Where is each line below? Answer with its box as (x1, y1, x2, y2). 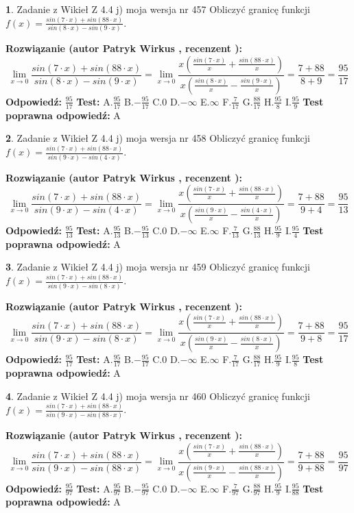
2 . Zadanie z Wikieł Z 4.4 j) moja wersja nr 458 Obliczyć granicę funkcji (5, 131, 310, 145)
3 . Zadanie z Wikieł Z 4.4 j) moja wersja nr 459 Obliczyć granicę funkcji (5, 260, 310, 274)
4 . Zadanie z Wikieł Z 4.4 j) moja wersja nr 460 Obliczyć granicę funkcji (5, 388, 310, 403)
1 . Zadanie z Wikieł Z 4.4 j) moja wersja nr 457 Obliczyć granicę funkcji (5, 2, 310, 16)
